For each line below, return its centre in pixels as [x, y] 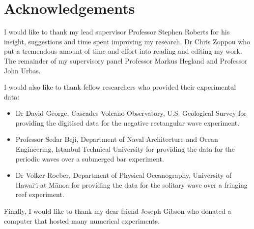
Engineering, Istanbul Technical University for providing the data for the [125, 149]
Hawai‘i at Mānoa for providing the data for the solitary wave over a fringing [131, 184]
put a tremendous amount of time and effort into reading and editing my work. [123, 51]
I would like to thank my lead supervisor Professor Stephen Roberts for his [117, 32]
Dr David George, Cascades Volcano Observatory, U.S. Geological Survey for [131, 113]
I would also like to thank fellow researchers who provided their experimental [120, 87]
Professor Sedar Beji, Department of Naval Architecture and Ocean [117, 139]
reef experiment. [40, 194]
